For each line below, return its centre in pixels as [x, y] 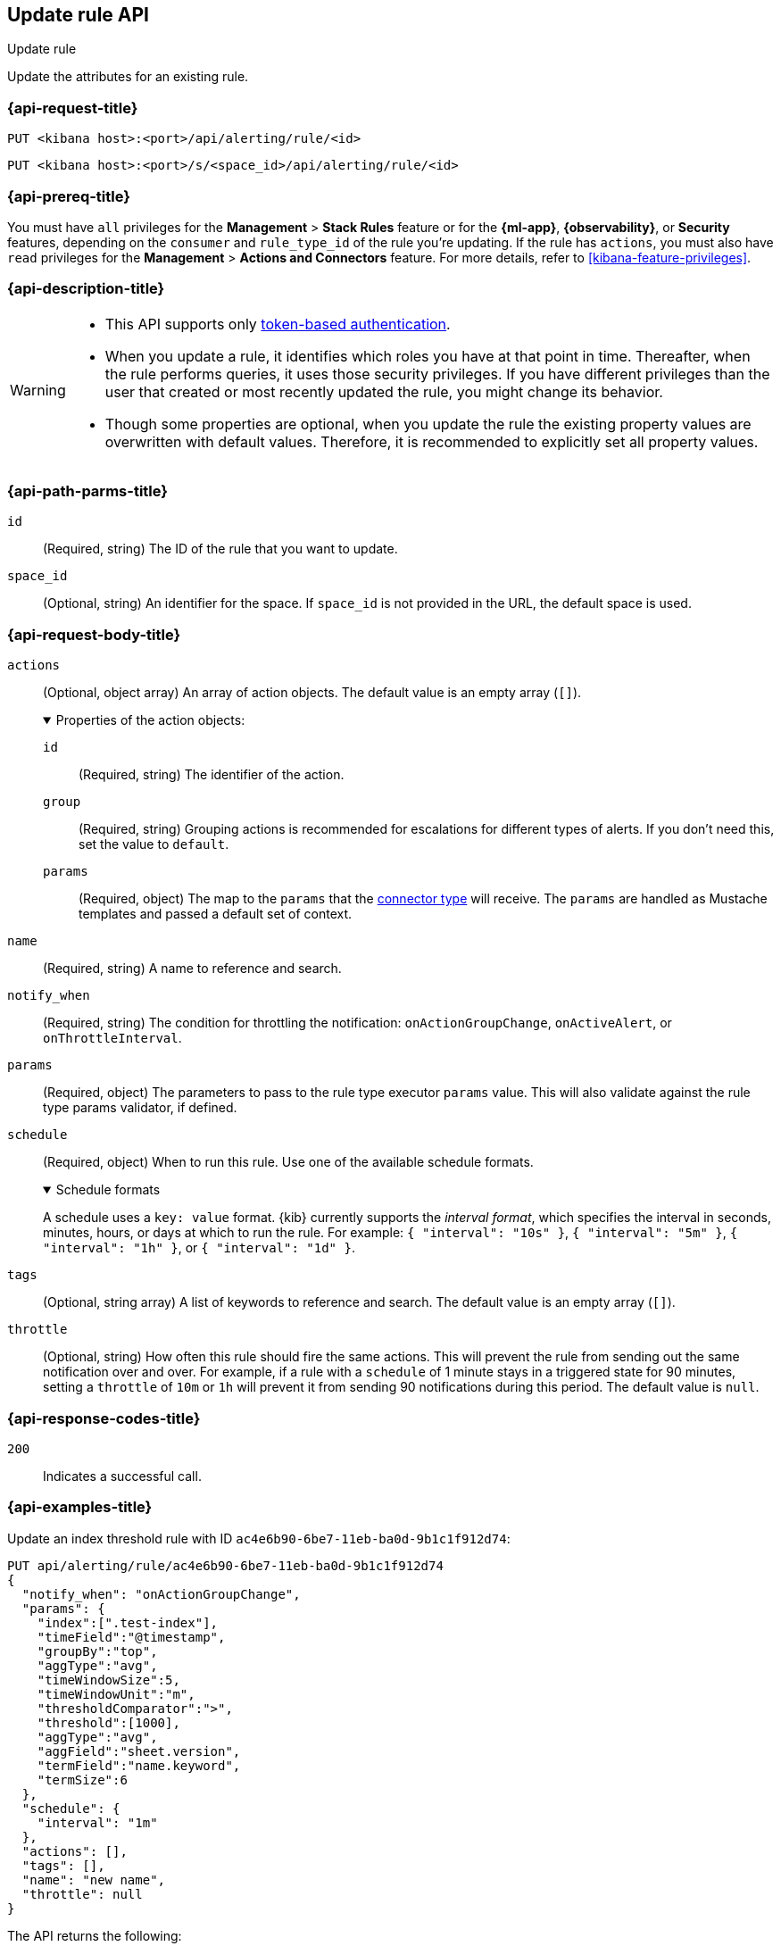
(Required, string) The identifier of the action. [212, 775]
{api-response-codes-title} [104, 1418]
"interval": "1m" [97, 1822]
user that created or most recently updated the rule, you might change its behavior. [384, 391]
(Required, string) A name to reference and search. [192, 969]
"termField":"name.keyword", [139, 1765]
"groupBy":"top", [97, 1651]
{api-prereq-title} [69, 196]
